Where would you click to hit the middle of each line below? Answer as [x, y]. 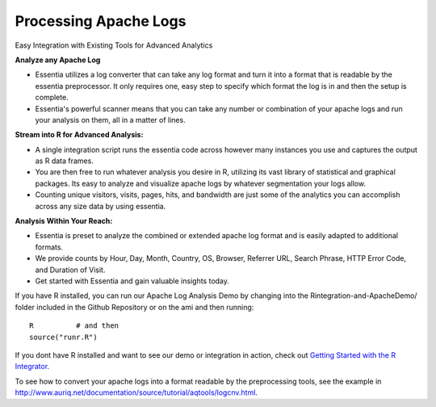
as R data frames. [65, 161]
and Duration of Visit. [70, 270]
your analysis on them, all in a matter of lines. [110, 120]
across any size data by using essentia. [101, 206]
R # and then [74, 326]
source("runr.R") [63, 337]
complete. [52, 98]
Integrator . [32, 367]
